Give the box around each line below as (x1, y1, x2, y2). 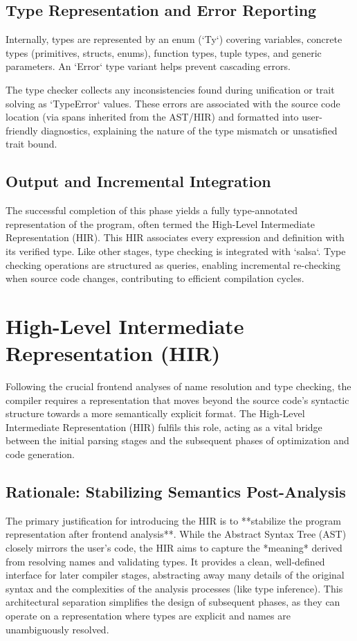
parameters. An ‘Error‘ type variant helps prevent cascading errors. (6, 59, 291, 73)
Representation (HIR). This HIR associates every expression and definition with (6, 230, 345, 245)
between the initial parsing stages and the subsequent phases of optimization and (6, 433, 349, 448)
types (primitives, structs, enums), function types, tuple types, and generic (6, 45, 322, 60)
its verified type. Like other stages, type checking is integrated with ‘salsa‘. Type (6, 243, 346, 258)
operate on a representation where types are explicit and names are (6, 608, 291, 622)
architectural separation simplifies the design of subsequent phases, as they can (6, 595, 340, 609)
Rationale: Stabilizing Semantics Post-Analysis (6, 480, 346, 502)
